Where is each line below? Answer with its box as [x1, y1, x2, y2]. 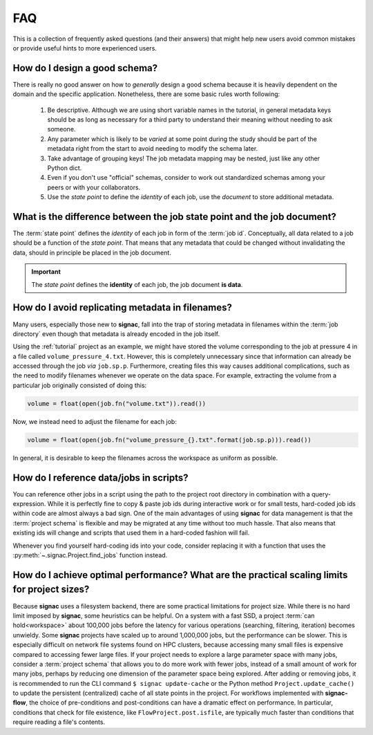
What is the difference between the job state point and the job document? [12, 211, 336, 223]
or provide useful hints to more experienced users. [12, 44, 157, 52]
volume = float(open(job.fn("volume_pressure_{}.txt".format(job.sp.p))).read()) [27, 436, 312, 444]
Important [31, 268, 61, 276]
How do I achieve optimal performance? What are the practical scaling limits [12, 569, 348, 581]
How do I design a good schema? [12, 62, 158, 74]
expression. [12, 500, 46, 508]
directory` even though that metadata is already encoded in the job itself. [12, 329, 220, 338]
